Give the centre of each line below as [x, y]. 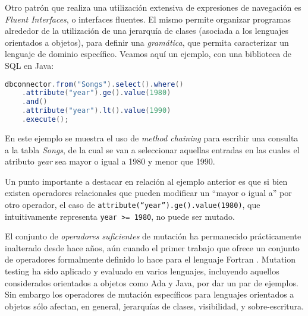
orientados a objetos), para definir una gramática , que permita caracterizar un [147, 42]
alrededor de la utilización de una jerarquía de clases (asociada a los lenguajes [147, 31]
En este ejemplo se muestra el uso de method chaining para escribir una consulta [152, 138]
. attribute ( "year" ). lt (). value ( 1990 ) [96, 111]
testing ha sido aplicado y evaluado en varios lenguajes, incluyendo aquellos [142, 271]
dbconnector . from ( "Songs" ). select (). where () [94, 84]
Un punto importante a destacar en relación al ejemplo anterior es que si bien [146, 181]
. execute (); [45, 120]
